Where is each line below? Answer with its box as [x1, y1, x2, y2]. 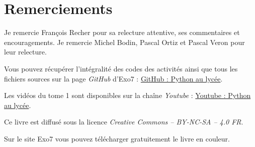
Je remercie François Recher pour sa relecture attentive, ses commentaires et [4, 27, 240, 37]
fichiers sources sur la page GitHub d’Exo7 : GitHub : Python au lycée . [4, 73, 223, 83]
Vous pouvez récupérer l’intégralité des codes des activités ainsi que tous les [4, 63, 238, 73]
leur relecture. [4, 46, 47, 57]
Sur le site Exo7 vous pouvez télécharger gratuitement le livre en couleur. [4, 133, 230, 143]
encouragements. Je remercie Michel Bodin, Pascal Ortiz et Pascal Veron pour [4, 36, 245, 47]
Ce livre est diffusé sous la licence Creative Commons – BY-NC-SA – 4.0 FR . [4, 116, 243, 127]
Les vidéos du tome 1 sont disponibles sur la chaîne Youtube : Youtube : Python [4, 90, 251, 100]
